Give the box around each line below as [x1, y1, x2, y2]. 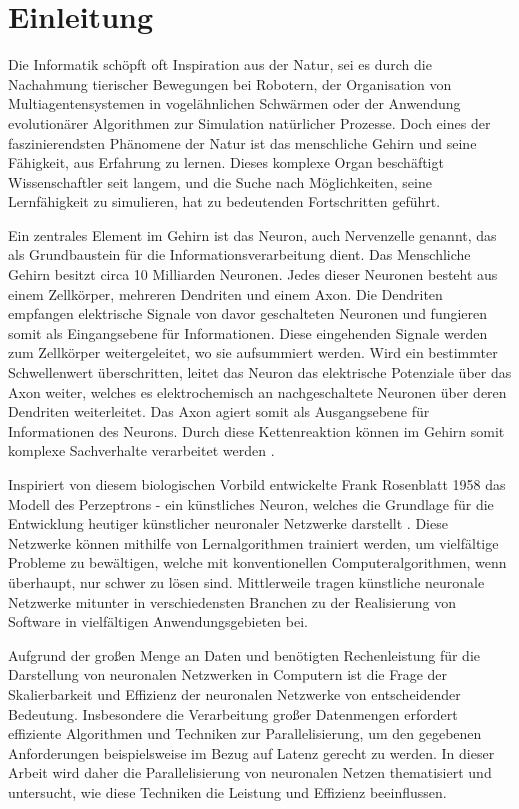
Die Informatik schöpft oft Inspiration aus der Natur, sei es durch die [8, 54, 432, 75]
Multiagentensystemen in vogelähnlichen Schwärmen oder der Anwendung [8, 93, 461, 114]
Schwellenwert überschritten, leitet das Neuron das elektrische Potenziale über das [8, 362, 512, 383]
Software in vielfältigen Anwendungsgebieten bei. [8, 611, 308, 632]
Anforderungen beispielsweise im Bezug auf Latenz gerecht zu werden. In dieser [8, 742, 495, 763]
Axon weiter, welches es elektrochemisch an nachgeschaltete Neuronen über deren [8, 381, 507, 402]
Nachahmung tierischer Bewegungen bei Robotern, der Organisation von [8, 73, 452, 94]
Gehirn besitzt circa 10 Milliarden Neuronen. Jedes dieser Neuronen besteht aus [8, 264, 498, 285]
